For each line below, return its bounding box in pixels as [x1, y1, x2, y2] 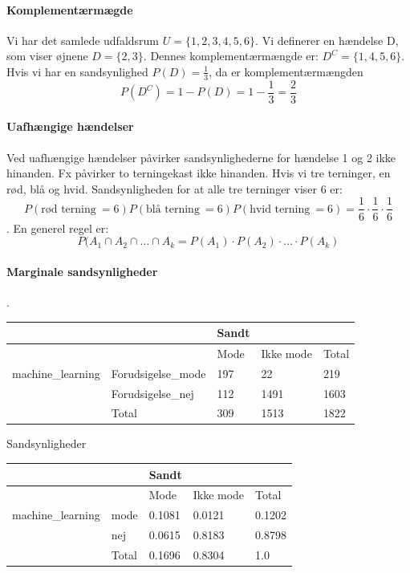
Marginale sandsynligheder [6, 262, 158, 279]
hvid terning [250, 203, 311, 215]
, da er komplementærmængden [209, 63, 363, 79]
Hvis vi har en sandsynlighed [6, 63, 148, 79]
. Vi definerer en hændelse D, [255, 31, 399, 48]
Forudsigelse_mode [111, 364, 206, 381]
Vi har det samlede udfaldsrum [6, 31, 160, 48]
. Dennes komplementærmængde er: [143, 47, 319, 64]
